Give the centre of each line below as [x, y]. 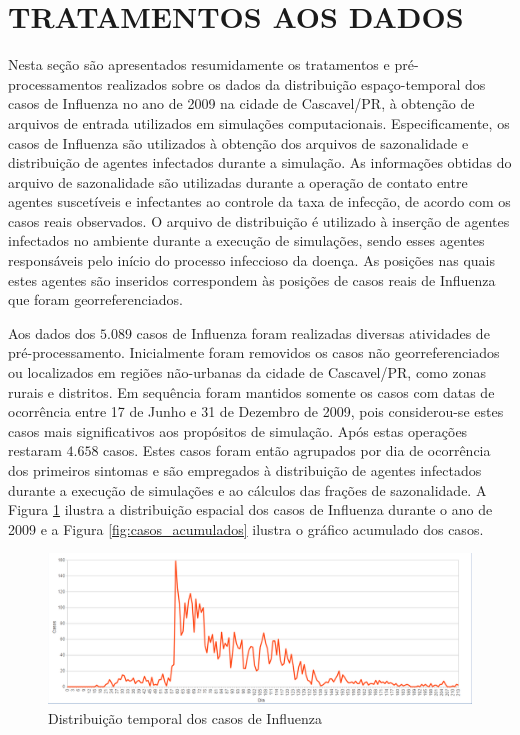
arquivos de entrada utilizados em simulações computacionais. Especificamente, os [259, 122]
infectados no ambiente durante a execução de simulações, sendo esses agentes [246, 240]
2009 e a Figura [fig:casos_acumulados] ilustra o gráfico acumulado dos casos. [246, 528]
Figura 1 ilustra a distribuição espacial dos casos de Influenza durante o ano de [250, 509]
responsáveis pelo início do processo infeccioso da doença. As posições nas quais [251, 260]
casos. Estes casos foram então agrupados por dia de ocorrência [297, 450]
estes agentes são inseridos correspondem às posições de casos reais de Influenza [252, 279]
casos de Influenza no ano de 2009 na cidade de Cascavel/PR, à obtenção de [241, 103]
